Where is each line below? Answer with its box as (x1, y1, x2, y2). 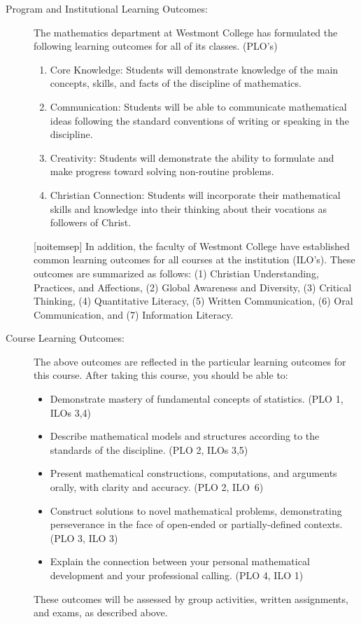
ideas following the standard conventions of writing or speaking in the (50, 113, 349, 127)
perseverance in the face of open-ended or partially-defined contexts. (50, 517, 343, 532)
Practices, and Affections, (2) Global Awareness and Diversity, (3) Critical (34, 279, 352, 294)
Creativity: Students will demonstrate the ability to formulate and (50, 150, 334, 165)
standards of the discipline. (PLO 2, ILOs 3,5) (50, 442, 248, 457)
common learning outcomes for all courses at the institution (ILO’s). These (34, 252, 355, 267)
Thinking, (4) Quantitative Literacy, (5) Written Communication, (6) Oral (34, 293, 353, 308)
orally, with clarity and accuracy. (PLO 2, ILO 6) (50, 480, 264, 494)
